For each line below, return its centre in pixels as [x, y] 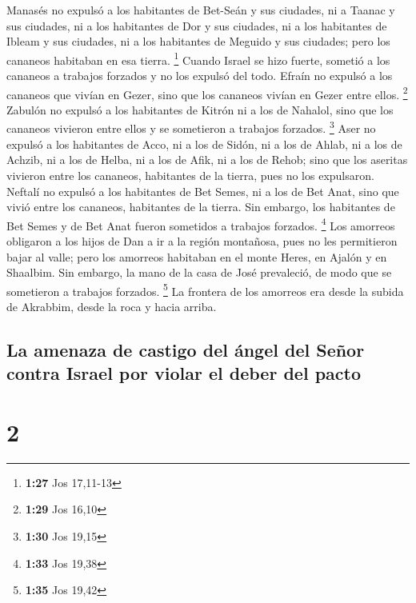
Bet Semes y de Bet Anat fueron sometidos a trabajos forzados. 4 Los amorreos [201, 224]
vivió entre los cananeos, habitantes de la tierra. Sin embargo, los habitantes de [201, 207]
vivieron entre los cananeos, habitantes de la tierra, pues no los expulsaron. [190, 175]
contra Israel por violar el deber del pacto [184, 373]
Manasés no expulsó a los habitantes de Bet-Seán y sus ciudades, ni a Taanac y [201, 10]
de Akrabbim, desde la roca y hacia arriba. [112, 306]
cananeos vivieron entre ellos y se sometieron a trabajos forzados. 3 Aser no [191, 127]
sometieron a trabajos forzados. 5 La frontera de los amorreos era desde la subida [205, 290]
